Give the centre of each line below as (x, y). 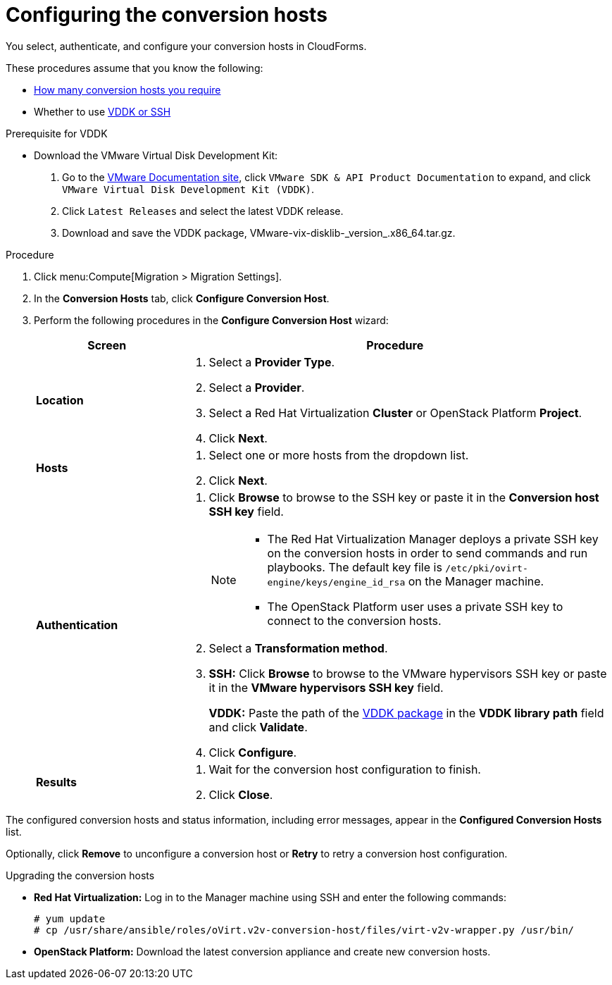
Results (57, 782)
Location (60, 400)
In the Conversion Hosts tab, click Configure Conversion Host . (182, 298)
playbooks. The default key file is (355, 567)
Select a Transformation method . (298, 648)
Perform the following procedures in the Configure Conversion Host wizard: (211, 320)
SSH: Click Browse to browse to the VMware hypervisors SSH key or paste (408, 673)
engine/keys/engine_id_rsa (336, 582)
